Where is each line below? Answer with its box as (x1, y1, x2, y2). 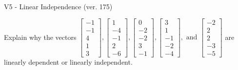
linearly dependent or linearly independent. (4, 56, 133, 67)
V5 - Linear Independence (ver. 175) (4, 1, 113, 11)
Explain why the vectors (4, 32, 77, 42)
